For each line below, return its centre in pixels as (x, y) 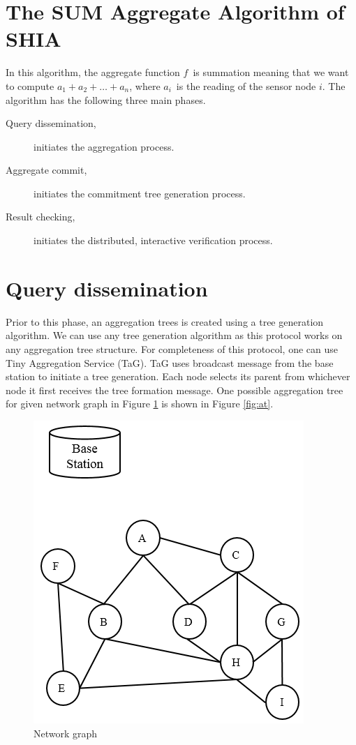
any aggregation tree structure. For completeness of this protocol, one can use (172, 348)
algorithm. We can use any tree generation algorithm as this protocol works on (174, 335)
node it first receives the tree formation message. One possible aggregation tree (175, 390)
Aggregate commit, (46, 170)
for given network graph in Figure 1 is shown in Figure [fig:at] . (140, 404)
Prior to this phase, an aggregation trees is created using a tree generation (165, 321)
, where (145, 85)
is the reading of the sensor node (246, 85)
